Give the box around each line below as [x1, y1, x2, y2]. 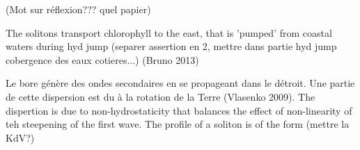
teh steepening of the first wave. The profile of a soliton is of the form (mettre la [6, 117, 350, 131]
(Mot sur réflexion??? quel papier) [6, 2, 151, 16]
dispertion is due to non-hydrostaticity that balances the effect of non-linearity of [6, 103, 352, 117]
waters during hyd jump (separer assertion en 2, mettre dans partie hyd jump [6, 39, 337, 53]
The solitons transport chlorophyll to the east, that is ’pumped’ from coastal [6, 25, 332, 40]
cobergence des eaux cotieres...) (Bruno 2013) [6, 52, 199, 67]
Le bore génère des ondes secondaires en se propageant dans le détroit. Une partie [6, 76, 355, 90]
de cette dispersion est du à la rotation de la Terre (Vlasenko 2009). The [6, 89, 315, 103]
